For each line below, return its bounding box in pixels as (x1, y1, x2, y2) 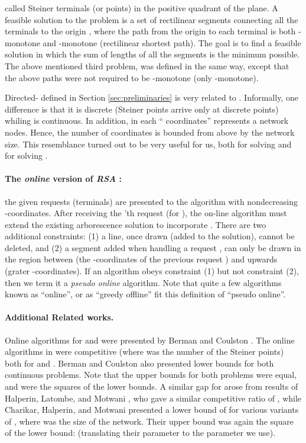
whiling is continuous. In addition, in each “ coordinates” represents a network (5, 114, 289, 127)
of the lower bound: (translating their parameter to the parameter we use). (5, 426, 276, 439)
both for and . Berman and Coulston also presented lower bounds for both (5, 357, 274, 369)
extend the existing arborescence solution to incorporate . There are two (5, 218, 266, 230)
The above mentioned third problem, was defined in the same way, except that (5, 59, 289, 72)
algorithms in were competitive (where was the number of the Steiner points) (5, 345, 284, 358)
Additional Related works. (5, 311, 114, 323)
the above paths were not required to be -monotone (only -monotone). (5, 71, 259, 84)
